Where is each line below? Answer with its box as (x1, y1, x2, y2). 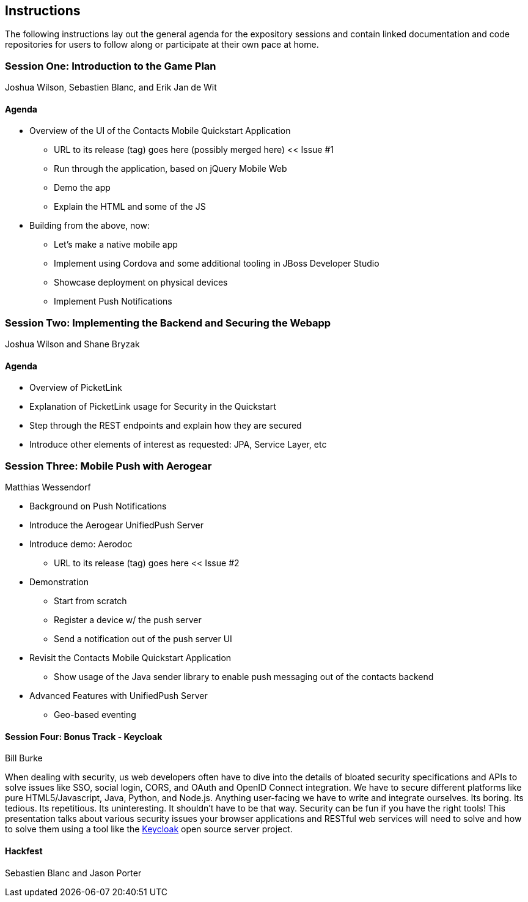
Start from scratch (54, 596, 127, 607)
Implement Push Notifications (54, 296, 172, 307)
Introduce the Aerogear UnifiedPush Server (29, 520, 204, 531)
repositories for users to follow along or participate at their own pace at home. (5, 39, 319, 50)
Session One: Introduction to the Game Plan (5, 59, 216, 72)
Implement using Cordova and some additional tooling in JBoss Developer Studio (54, 258, 380, 269)
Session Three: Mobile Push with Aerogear (5, 459, 212, 472)
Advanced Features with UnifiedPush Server (29, 690, 208, 701)
